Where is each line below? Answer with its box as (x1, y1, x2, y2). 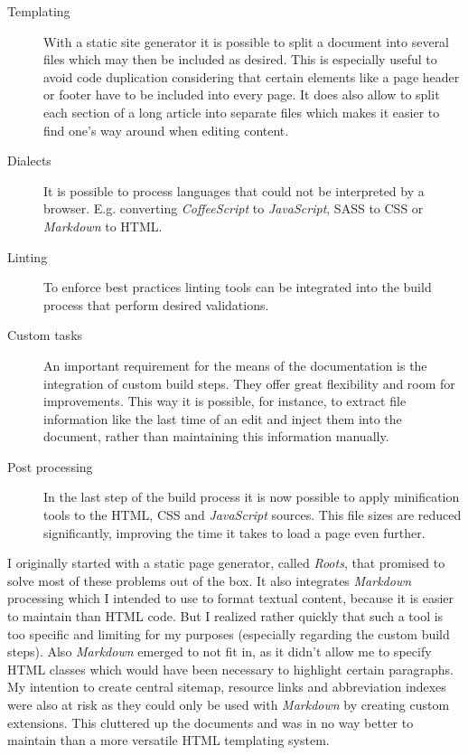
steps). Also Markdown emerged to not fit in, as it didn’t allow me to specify (7, 642, 432, 661)
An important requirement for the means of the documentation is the (43, 355, 427, 374)
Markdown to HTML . (43, 216, 163, 235)
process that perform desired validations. (43, 295, 269, 314)
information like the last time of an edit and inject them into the (43, 409, 402, 428)
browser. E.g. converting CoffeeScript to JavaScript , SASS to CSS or (43, 199, 424, 218)
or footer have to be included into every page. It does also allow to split (43, 85, 440, 104)
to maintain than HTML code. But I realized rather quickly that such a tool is (7, 607, 444, 626)
